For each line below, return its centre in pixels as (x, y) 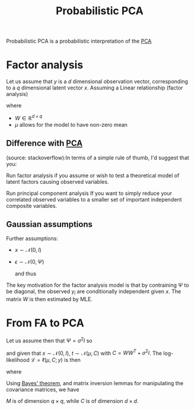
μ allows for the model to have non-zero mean (71, 124)
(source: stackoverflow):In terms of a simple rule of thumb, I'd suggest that (98, 158)
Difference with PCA (44, 143)
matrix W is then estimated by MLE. (49, 299)
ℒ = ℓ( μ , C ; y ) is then (56, 360)
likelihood (18, 360)
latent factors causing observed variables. (57, 181)
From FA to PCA (45, 323)
